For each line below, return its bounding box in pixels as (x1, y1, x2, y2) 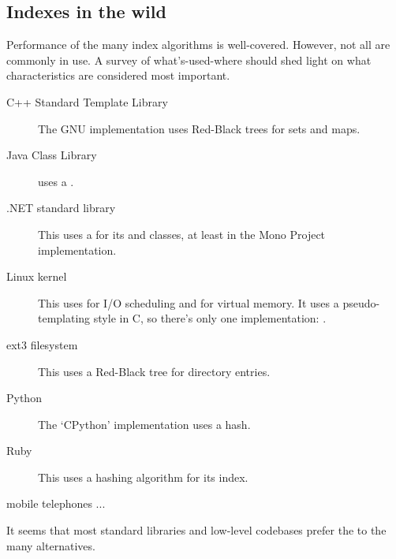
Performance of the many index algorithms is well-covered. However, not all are (6, 36, 390, 53)
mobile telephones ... (6, 495, 106, 512)
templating (38, 310, 91, 326)
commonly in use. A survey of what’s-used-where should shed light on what (6, 51, 372, 68)
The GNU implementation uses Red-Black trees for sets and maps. (38, 120, 361, 136)
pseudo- (342, 294, 380, 311)
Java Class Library (6, 147, 97, 163)
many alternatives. (6, 537, 95, 553)
